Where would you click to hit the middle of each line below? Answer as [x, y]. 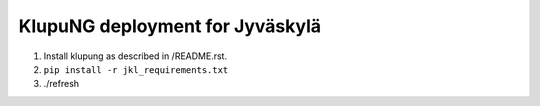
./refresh [61, 84]
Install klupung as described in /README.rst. [135, 56]
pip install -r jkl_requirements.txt [136, 69]
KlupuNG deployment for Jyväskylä [170, 26]
